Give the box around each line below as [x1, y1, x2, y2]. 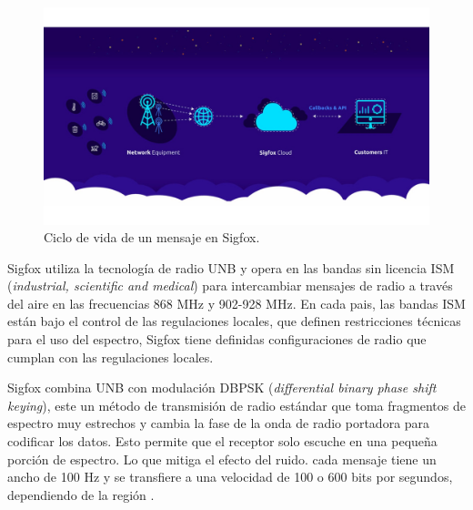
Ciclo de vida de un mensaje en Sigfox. [44, 228, 260, 247]
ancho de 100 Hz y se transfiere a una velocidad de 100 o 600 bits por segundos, [7, 467, 453, 486]
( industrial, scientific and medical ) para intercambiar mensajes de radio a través [7, 276, 453, 295]
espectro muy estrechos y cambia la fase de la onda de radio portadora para [7, 413, 430, 433]
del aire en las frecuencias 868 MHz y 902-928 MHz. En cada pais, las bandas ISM [7, 293, 466, 312]
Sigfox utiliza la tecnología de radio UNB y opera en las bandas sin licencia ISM [7, 258, 455, 277]
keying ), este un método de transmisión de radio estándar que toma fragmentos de [7, 395, 466, 414]
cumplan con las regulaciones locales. [7, 347, 214, 366]
